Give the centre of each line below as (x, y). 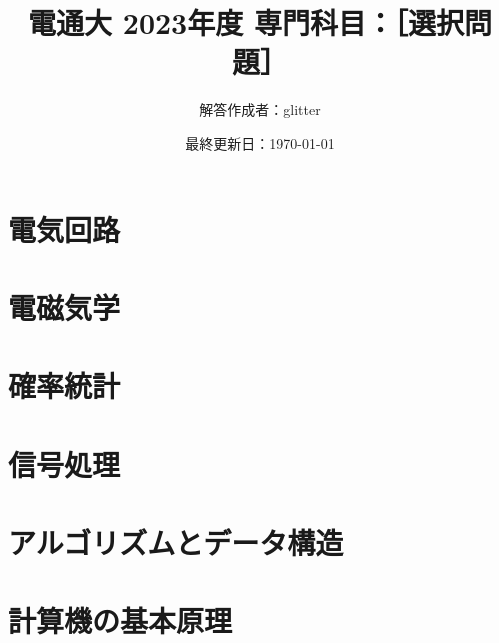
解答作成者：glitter (260, 109)
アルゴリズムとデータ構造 (176, 542)
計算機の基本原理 (120, 620)
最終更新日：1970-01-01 (260, 142)
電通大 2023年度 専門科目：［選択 (246, 22)
